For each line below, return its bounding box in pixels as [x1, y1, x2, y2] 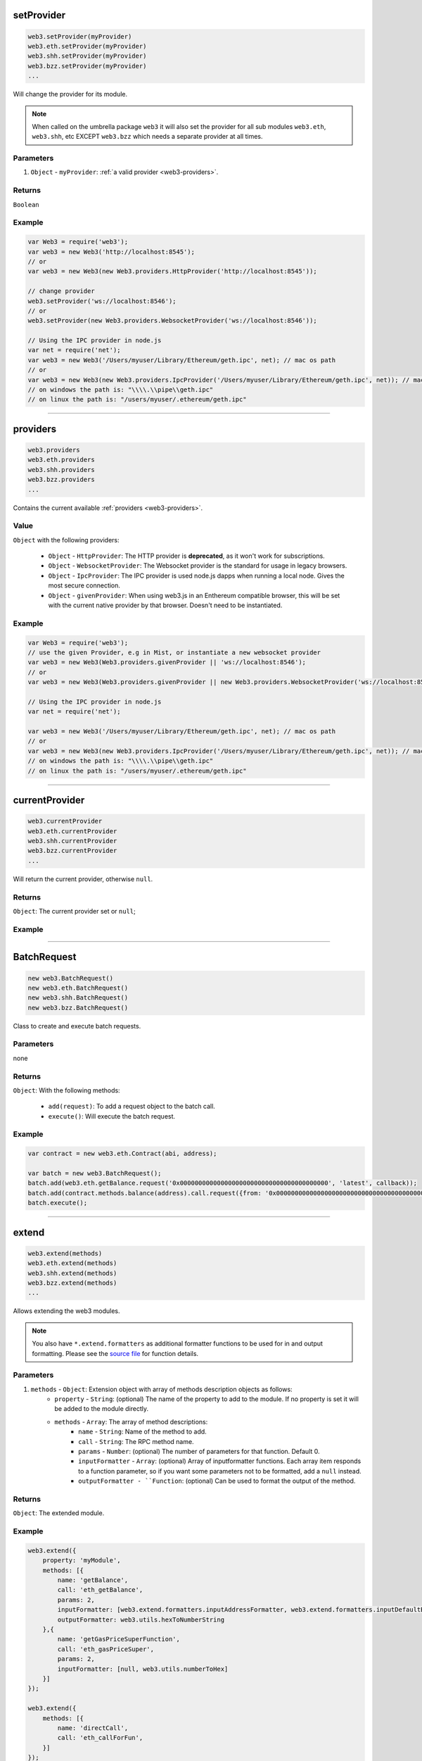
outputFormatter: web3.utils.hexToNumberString [57, 1615, 225, 1624]
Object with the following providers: [13, 535, 120, 544]
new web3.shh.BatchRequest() [27, 994, 129, 1002]
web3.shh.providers [27, 466, 95, 473]
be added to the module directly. [54, 1405, 149, 1413]
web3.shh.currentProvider [27, 837, 117, 845]
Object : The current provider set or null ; [13, 907, 136, 915]
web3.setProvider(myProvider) [27, 32, 132, 40]
